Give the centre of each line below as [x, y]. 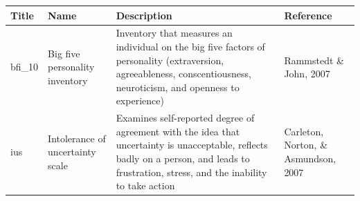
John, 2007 [307, 74]
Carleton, [304, 131]
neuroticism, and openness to [178, 87]
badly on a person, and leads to [183, 158]
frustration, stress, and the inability [191, 172]
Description [144, 15]
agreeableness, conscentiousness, [183, 74]
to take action [145, 185]
